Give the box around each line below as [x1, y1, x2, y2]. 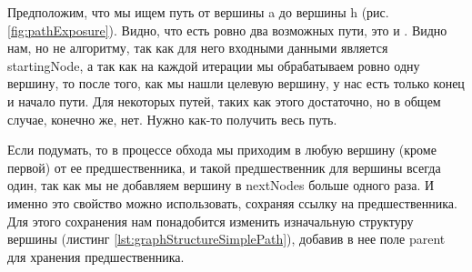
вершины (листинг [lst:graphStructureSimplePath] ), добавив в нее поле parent [7, 229, 446, 248]
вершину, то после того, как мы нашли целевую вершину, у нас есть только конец [7, 74, 465, 93]
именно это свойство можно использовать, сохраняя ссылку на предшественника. [7, 193, 457, 212]
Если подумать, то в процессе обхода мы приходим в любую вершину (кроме [7, 140, 437, 159]
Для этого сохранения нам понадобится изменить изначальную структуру [7, 211, 414, 230]
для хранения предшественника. [7, 247, 185, 266]
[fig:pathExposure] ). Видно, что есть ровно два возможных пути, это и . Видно [7, 20, 447, 39]
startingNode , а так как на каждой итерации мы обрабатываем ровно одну [7, 55, 420, 75]
